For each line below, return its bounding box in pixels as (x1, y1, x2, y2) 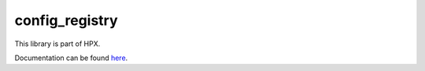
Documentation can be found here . (14, 53, 128, 62)
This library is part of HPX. (14, 39, 101, 48)
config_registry (14, 12, 118, 29)
